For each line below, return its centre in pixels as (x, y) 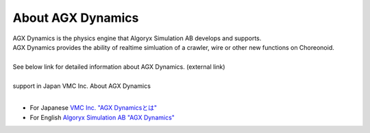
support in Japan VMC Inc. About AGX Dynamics (82, 86)
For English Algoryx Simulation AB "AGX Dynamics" (102, 117)
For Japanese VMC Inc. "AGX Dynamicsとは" (94, 108)
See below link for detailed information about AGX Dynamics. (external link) (119, 66)
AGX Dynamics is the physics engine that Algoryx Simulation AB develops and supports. (137, 38)
